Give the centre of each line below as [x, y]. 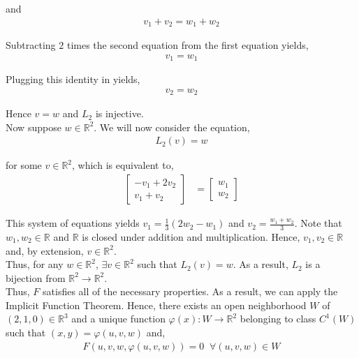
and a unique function [118, 319]
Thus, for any [35, 264]
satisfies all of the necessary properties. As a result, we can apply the [190, 291]
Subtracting [31, 45]
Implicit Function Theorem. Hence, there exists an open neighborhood [156, 305]
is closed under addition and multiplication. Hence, [191, 236]
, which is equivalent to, [123, 165]
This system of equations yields [73, 223]
